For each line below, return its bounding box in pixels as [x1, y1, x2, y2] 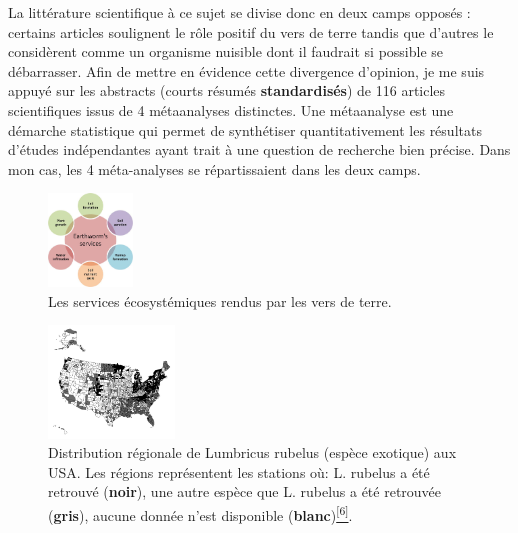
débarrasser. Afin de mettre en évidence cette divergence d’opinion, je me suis [8, 60, 485, 81]
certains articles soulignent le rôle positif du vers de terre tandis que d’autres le [8, 21, 494, 42]
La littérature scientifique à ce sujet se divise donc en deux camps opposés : [8, 2, 471, 22]
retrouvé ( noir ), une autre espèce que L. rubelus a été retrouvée [48, 481, 442, 502]
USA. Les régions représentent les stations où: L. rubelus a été [48, 461, 430, 482]
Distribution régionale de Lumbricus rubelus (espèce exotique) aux [48, 442, 457, 463]
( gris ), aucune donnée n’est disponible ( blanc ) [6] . [48, 501, 353, 525]
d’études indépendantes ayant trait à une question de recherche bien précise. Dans [8, 139, 511, 160]
